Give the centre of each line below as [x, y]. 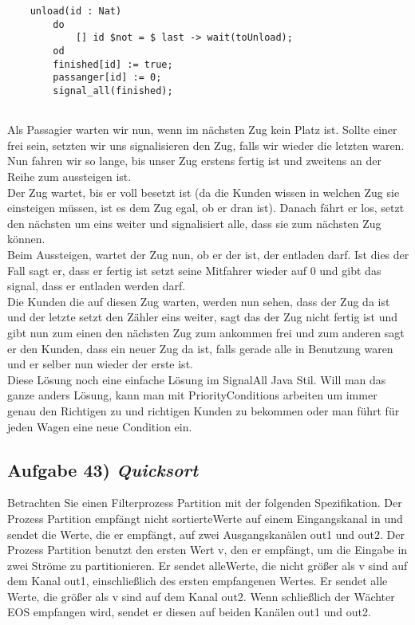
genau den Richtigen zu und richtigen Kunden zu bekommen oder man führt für [204, 410]
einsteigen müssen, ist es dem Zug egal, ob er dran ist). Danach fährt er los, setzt [206, 208]
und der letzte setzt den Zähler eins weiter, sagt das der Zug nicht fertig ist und [202, 317]
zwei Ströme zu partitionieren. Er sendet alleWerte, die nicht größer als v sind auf [207, 565]
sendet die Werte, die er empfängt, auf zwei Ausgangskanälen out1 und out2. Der [206, 534]
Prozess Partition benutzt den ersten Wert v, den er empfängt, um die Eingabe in [207, 550]
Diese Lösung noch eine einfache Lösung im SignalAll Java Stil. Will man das [197, 379]
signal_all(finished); [113, 90]
